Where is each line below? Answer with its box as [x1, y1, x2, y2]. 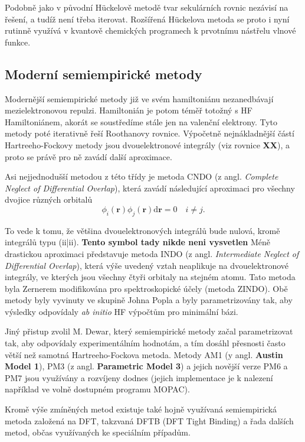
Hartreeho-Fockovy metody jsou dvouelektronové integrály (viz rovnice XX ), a [5, 138, 290, 151]
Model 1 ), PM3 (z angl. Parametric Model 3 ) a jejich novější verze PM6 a [5, 360, 288, 372]
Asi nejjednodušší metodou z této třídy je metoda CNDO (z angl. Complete [5, 170, 278, 183]
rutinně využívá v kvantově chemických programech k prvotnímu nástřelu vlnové [5, 24, 296, 37]
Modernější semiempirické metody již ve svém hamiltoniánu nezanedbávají [5, 92, 274, 105]
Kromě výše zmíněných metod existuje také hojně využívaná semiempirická [5, 403, 277, 415]
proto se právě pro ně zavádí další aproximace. [5, 150, 172, 162]
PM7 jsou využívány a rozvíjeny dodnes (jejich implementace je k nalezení [5, 371, 273, 383]
